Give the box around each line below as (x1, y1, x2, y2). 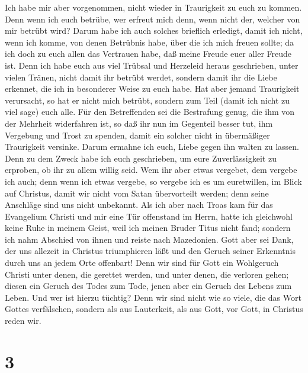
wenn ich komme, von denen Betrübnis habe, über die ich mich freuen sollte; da (5, 36, 294, 48)
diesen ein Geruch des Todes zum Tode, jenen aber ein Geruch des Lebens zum (5, 279, 292, 292)
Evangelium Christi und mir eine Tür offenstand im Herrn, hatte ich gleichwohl (5, 210, 293, 222)
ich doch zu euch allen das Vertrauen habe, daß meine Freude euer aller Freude (5, 47, 292, 60)
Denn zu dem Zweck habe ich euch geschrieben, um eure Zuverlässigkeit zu (5, 152, 277, 164)
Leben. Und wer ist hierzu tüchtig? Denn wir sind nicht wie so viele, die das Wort (5, 291, 301, 303)
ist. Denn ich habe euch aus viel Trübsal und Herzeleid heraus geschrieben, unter (5, 59, 299, 71)
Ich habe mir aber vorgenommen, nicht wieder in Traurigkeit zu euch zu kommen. (5, 1, 302, 13)
